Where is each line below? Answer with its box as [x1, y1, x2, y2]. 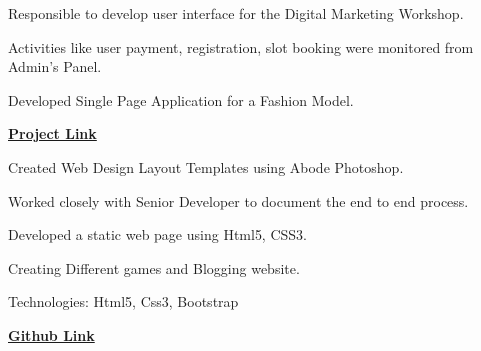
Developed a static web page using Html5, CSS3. [8, 224, 307, 245]
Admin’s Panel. [8, 56, 102, 77]
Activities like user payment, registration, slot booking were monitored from [8, 36, 474, 57]
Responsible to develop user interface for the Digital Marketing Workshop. [8, 3, 464, 23]
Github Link [8, 324, 95, 345]
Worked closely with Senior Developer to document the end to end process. [8, 190, 469, 211]
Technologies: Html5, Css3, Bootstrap [8, 291, 239, 312]
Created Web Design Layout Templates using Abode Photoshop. [8, 156, 404, 177]
